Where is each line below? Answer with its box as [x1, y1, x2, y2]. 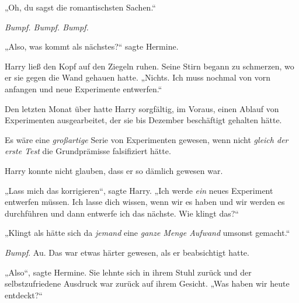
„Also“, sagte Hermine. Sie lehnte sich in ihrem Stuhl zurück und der [5, 266, 252, 278]
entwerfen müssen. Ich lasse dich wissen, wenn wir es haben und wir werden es [5, 196, 285, 208]
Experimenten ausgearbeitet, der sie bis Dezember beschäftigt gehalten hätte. [5, 114, 282, 126]
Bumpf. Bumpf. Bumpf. [5, 20, 89, 33]
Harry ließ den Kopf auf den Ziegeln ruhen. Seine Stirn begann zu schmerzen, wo [5, 60, 294, 72]
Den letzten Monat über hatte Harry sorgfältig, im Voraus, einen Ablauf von [5, 102, 279, 114]
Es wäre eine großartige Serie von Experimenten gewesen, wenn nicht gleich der [5, 133, 288, 145]
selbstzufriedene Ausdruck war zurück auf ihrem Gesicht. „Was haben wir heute [5, 277, 290, 290]
